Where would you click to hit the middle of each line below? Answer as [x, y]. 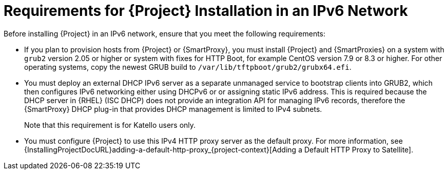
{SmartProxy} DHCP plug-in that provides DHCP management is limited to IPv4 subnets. [173, 109]
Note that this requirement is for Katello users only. [110, 125]
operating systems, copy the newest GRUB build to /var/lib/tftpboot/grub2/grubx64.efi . [188, 67]
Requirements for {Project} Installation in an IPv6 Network [206, 11]
